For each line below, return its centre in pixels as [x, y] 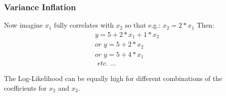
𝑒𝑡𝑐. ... [106, 64]
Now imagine [23, 25]
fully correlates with [84, 25]
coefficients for [25, 88]
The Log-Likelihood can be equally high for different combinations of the [113, 78]
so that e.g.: [143, 25]
